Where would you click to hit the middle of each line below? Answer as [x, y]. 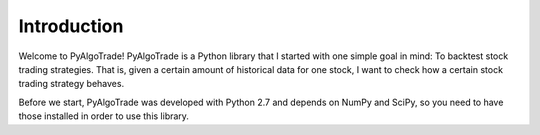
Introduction [71, 26]
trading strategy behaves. [71, 84]
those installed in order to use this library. [104, 116]
